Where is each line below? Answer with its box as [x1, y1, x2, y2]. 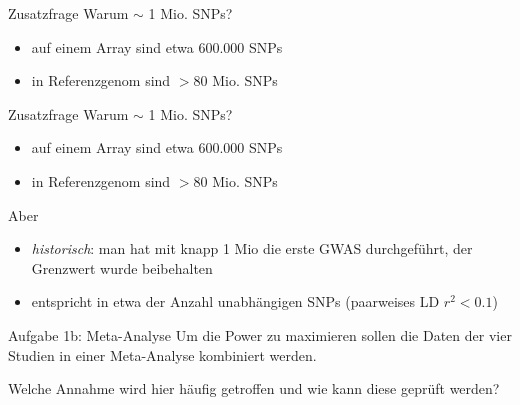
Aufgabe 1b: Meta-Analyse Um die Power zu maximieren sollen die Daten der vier [8, 324, 512, 345]
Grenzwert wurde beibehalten [31, 257, 213, 278]
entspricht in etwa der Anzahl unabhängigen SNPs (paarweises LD [31, 291, 440, 312]
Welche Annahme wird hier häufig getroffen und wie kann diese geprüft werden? [8, 378, 500, 399]
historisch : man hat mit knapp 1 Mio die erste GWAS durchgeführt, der [31, 238, 473, 259]
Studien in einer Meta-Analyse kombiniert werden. [8, 344, 317, 365]
